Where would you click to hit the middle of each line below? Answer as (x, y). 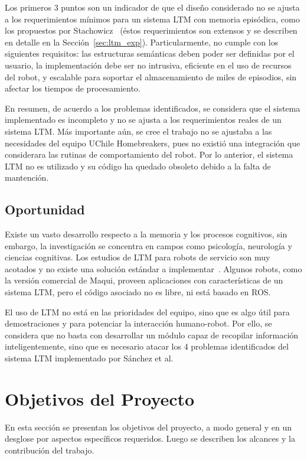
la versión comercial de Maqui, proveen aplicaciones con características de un (144, 280)
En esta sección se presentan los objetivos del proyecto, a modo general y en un (148, 427)
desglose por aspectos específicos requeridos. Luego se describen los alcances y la (150, 438)
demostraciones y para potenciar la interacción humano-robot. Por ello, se (138, 323)
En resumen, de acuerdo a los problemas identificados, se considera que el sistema (153, 108)
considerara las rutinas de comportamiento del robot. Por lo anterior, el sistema (149, 154)
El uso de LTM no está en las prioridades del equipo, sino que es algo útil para (147, 311)
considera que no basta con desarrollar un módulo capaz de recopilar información (152, 335)
